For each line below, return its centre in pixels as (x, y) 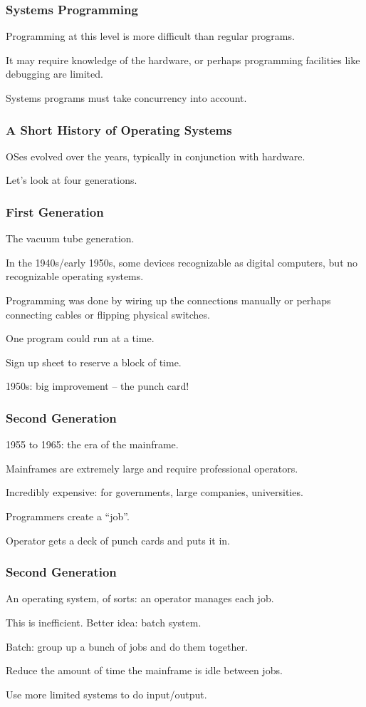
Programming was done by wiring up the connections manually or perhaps (168, 300)
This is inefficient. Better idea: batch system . (104, 622)
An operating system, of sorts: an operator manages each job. (140, 598)
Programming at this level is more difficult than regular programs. (150, 36)
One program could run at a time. (80, 338)
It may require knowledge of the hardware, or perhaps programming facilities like (183, 60)
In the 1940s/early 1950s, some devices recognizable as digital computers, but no (182, 262)
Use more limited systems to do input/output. (106, 694)
